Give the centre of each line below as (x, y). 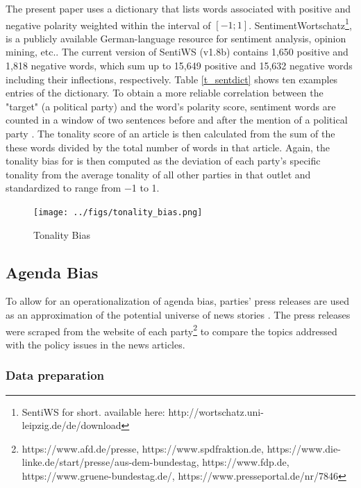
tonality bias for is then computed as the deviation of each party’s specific (163, 161)
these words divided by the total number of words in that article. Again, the (168, 147)
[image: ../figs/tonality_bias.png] (118, 212)
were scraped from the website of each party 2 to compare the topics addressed (171, 330)
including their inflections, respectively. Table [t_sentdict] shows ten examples (172, 79)
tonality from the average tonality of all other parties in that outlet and (158, 174)
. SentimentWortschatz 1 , (300, 24)
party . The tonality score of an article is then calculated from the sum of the (170, 133)
